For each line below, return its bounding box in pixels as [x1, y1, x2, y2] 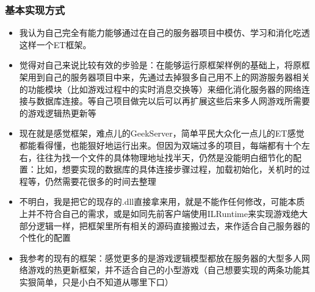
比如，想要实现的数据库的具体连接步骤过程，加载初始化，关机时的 [36, 163, 302, 176]
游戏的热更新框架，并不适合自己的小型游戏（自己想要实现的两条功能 [27, 263, 302, 276]
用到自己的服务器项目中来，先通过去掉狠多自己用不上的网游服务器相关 [27, 71, 310, 83]
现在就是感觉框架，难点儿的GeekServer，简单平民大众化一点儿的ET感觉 [19, 127, 305, 140]
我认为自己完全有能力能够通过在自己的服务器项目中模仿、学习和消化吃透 [19, 26, 310, 39]
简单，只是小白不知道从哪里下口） [36, 275, 173, 288]
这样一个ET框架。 [19, 38, 92, 51]
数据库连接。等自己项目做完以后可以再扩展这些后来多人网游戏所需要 [36, 94, 310, 107]
